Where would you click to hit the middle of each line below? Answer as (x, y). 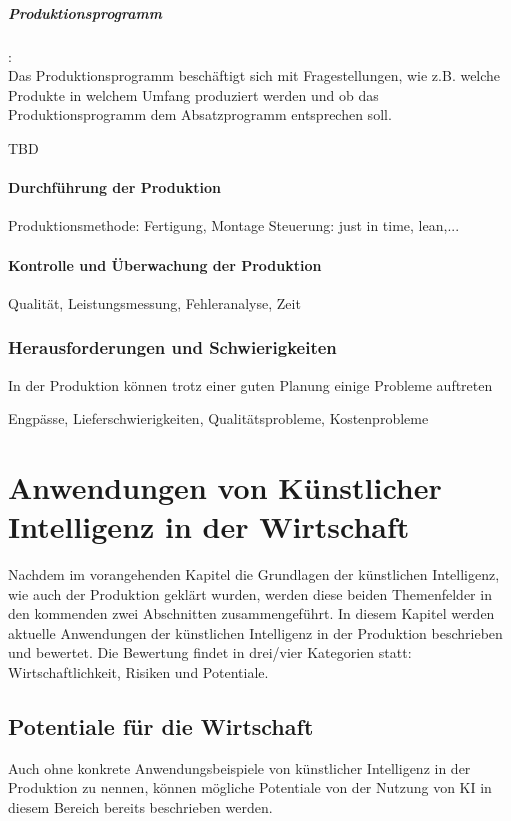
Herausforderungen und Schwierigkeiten (172, 347)
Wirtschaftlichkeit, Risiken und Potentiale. (138, 672)
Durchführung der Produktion (114, 187)
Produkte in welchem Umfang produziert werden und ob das (193, 94)
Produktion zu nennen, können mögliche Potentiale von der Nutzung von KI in (250, 787)
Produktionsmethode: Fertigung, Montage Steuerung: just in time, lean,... (234, 225)
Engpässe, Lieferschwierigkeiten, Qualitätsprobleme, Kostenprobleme (218, 418)
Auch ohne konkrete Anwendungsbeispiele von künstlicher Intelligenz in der (239, 767)
